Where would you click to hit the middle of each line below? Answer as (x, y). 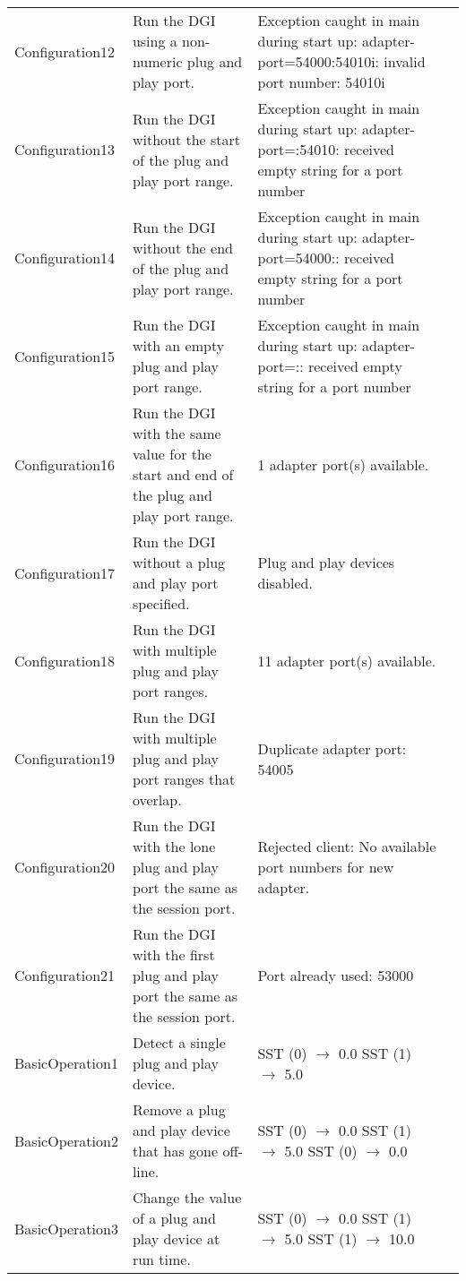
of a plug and (174, 1218)
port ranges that (184, 779)
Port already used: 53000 (336, 975)
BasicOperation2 (66, 1140)
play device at (176, 1238)
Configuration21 (65, 975)
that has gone (175, 1151)
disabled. (285, 583)
